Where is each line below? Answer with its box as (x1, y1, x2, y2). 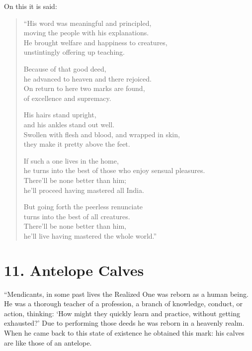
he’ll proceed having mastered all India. (23, 184, 144, 195)
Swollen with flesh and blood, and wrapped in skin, (23, 129, 180, 139)
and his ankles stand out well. (23, 119, 115, 129)
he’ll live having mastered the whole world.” (23, 230, 157, 241)
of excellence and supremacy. (23, 92, 111, 103)
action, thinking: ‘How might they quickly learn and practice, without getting (4, 308, 240, 318)
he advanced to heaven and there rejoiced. (23, 73, 152, 84)
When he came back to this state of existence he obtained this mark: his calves (4, 327, 245, 338)
